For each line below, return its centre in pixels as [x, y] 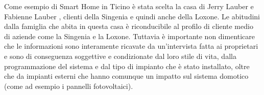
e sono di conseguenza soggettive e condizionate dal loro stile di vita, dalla [120, 56]
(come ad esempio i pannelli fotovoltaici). [69, 86]
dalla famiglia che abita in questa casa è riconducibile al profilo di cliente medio [129, 26]
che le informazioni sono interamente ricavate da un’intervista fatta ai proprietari [131, 46]
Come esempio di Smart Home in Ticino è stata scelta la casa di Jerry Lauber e [129, 6]
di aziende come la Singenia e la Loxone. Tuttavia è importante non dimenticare [130, 36]
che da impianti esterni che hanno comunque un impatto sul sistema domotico [126, 76]
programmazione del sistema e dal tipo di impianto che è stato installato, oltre [127, 66]
